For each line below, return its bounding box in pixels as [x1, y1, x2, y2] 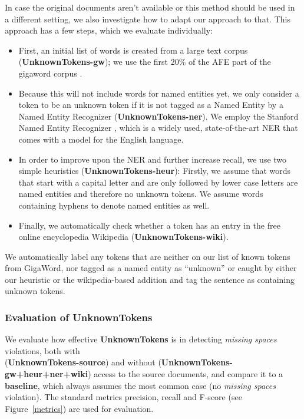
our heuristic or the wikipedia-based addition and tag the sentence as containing [5, 273, 295, 285]
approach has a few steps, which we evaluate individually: [5, 24, 213, 37]
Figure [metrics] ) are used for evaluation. [5, 402, 154, 414]
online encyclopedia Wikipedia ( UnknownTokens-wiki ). [18, 230, 229, 243]
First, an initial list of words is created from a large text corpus [18, 44, 248, 56]
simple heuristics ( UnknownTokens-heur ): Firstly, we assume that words [18, 164, 291, 177]
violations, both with [5, 344, 80, 357]
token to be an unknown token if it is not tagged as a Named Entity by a [18, 98, 283, 111]
